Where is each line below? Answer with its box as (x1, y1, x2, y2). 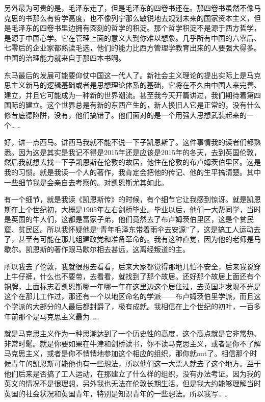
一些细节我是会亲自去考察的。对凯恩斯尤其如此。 (4, 177, 168, 187)
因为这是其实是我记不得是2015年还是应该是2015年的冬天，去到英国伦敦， (18, 146, 261, 157)
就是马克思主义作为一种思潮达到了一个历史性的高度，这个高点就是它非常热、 (4, 328, 261, 339)
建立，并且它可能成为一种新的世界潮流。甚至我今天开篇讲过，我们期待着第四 (4, 89, 261, 100)
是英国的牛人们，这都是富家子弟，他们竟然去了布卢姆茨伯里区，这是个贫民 (4, 214, 254, 224)
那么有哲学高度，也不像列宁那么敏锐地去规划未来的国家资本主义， (32, 12, 254, 23)
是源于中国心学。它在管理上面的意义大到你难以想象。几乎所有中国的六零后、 (4, 32, 261, 43)
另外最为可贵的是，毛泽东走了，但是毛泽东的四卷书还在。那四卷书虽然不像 (4, 3, 254, 13)
